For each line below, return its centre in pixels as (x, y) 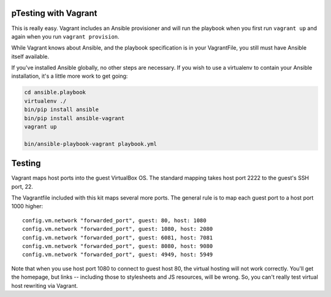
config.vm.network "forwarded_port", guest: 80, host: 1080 (114, 220)
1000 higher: (27, 206)
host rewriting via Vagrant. (45, 285)
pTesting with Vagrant (54, 13)
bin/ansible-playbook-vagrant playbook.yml (91, 144)
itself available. (30, 56)
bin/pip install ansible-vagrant (74, 118)
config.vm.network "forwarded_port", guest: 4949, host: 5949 (118, 255)
